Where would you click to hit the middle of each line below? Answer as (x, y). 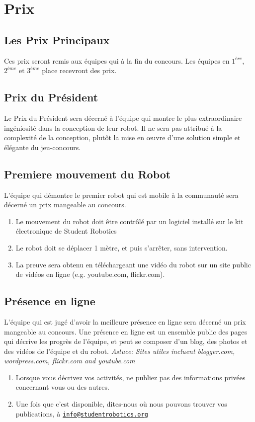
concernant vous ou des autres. (62, 387)
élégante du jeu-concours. (42, 147)
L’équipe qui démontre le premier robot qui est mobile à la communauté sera (121, 195)
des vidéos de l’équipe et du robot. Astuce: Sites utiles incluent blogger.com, (120, 351)
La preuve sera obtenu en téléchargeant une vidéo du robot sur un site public (133, 264)
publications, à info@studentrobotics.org (82, 413)
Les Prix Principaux (57, 40)
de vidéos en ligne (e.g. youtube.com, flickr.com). (90, 274)
